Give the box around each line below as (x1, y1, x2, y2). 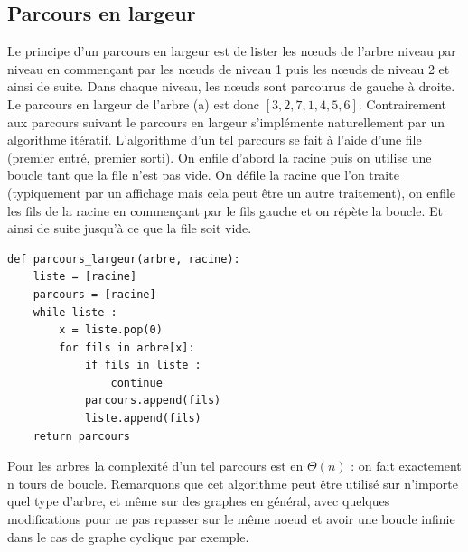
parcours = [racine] (33, 287, 156, 301)
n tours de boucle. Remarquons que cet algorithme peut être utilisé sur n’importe (7, 473, 458, 492)
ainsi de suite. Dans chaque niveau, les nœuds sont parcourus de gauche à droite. (7, 77, 455, 96)
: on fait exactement (351, 456, 462, 475)
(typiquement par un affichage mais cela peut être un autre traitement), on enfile (7, 182, 456, 201)
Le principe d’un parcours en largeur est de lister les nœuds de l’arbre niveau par (7, 42, 456, 61)
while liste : (33, 305, 117, 319)
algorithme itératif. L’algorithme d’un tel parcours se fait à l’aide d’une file (7, 130, 422, 149)
